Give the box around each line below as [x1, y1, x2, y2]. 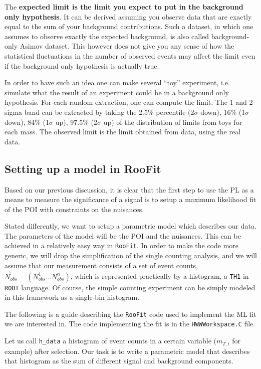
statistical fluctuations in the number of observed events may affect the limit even [5, 50, 255, 61]
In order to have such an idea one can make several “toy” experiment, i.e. [5, 77, 230, 88]
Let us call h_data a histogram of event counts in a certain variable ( [5, 335, 217, 346]
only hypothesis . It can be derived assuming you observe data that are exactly [5, 11, 252, 22]
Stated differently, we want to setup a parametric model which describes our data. [5, 221, 256, 231]
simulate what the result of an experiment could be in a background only [5, 87, 229, 97]
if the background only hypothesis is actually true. [5, 60, 159, 71]
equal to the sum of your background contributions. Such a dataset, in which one [5, 21, 253, 32]
